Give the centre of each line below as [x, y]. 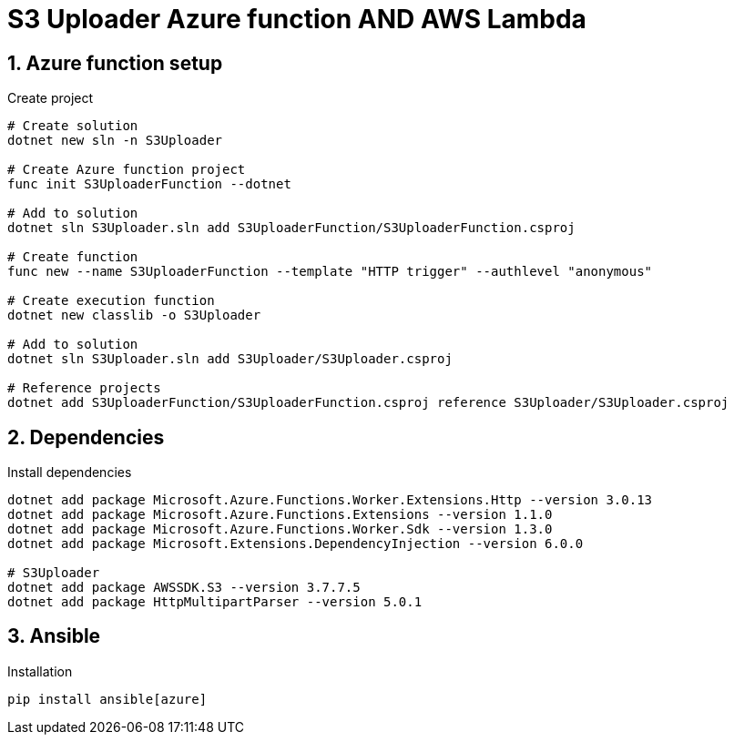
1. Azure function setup [115, 63]
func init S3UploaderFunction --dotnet [149, 184]
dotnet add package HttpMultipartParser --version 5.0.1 [215, 602]
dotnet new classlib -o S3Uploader [134, 315]
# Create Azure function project [127, 170]
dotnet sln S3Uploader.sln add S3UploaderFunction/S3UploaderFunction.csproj [291, 228]
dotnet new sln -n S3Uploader [115, 141]
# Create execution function [111, 301]
